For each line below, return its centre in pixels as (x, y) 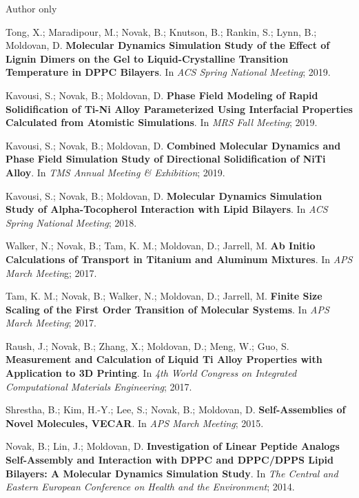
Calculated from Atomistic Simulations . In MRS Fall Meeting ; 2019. (162, 122)
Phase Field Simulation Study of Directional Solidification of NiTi (166, 159)
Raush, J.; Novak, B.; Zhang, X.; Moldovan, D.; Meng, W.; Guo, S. (147, 345)
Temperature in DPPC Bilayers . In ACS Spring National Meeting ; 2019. (168, 72)
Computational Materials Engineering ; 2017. (99, 386)
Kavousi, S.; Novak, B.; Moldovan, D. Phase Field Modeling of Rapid (162, 95)
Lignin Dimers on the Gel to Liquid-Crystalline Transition (147, 58)
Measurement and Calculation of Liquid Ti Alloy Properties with (164, 359)
